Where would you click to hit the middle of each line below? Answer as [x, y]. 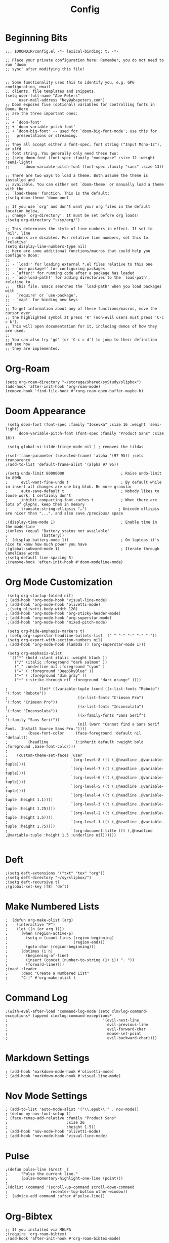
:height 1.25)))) [37, 809]
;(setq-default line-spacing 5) [39, 558]
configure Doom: [22, 255]
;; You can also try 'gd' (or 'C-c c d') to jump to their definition [81, 340]
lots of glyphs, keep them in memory [45, 504]
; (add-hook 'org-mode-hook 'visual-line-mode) [56, 600]
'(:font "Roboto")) [26, 693]
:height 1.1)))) [36, 799]
